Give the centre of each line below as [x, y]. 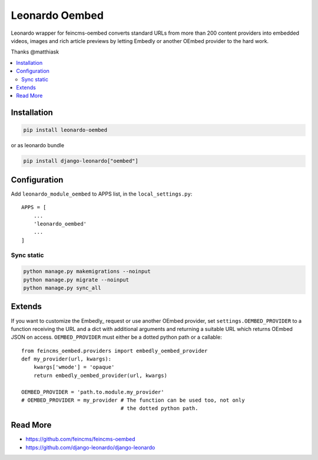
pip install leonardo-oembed [65, 130]
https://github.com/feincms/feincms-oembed [80, 439]
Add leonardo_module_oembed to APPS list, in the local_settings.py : [102, 194]
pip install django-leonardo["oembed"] [81, 161]
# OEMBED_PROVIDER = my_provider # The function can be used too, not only [133, 400]
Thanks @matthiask [35, 52]
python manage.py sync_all [62, 288]
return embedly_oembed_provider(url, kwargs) [100, 375]
